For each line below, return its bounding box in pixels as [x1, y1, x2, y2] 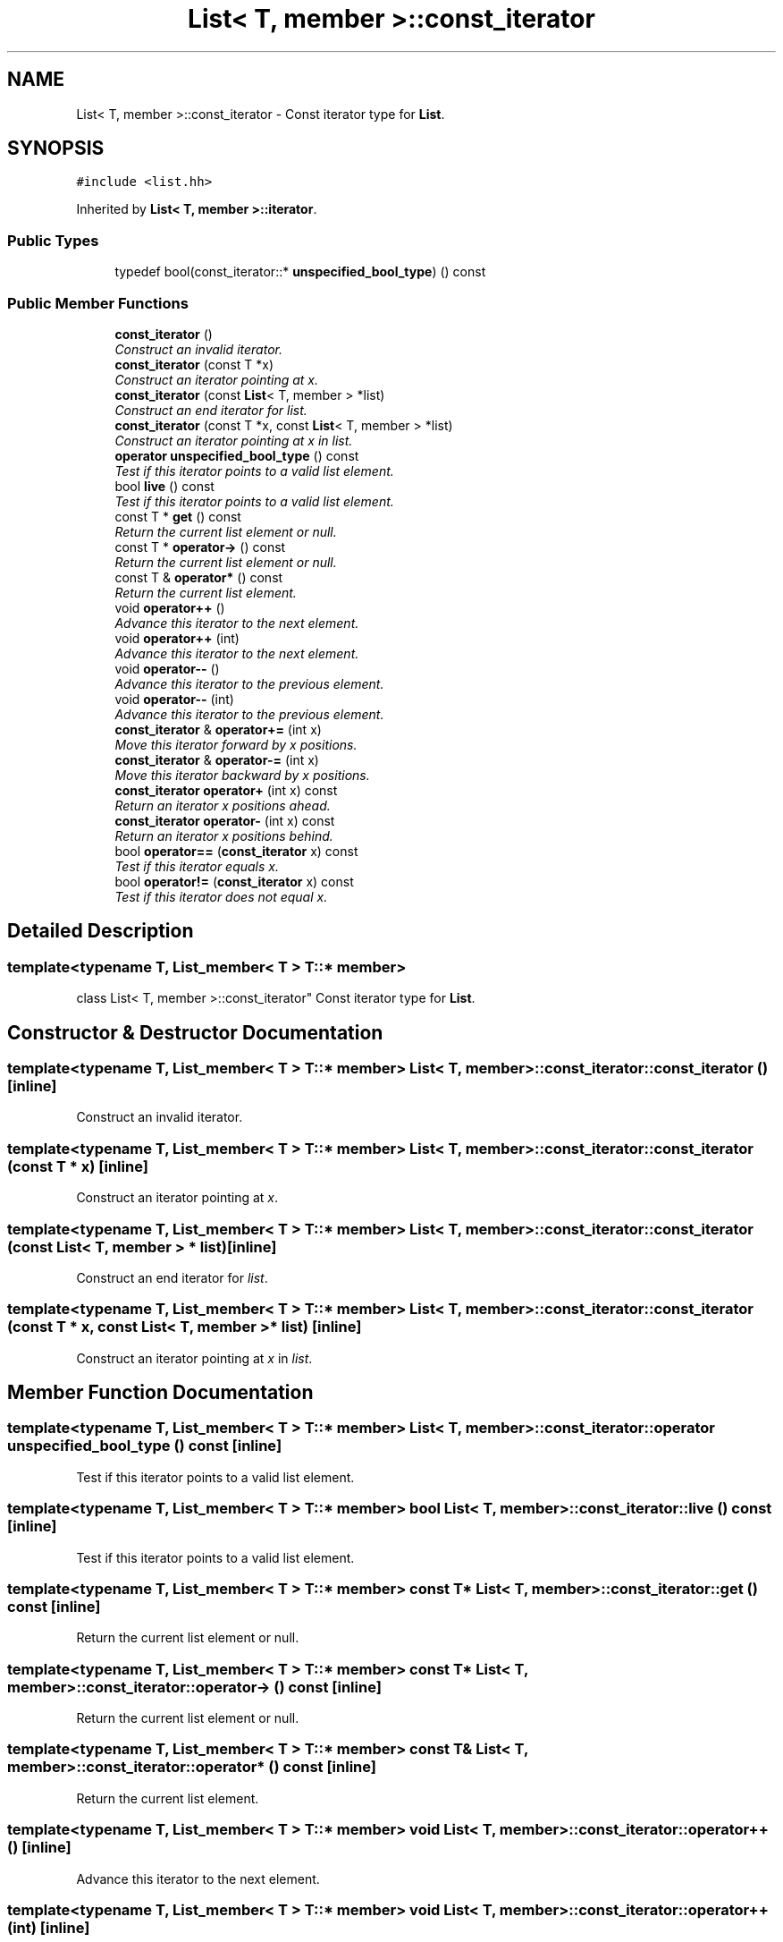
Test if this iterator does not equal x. [114, 888, 328, 904]
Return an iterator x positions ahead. [114, 797, 331, 813]
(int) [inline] [7, 1918, 90, 1937]
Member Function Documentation [7, 1381, 314, 1404]
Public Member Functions [7, 293, 189, 312]
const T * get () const [114, 508, 241, 524]
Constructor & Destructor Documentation [7, 1021, 383, 1044]
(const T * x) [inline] [7, 1157, 148, 1175]
